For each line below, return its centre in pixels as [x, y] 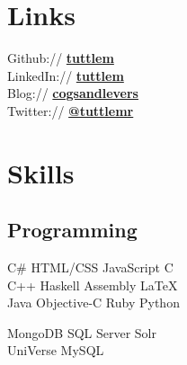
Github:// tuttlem [61, 58]
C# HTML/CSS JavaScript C [90, 267]
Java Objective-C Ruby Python [93, 303]
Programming [72, 230]
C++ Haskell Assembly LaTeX [93, 285]
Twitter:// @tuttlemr [71, 110]
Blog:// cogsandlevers [73, 93]
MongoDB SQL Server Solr [82, 332]
